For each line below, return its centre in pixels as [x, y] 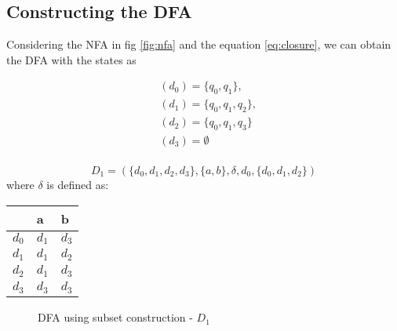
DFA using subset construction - [115, 317]
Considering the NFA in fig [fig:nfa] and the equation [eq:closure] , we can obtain [199, 44]
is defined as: [78, 184]
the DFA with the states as [71, 59]
